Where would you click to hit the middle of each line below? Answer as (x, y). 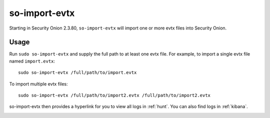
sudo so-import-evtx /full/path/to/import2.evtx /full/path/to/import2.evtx (114, 95)
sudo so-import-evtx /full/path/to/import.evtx (77, 73)
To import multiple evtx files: (38, 84)
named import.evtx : (32, 61)
